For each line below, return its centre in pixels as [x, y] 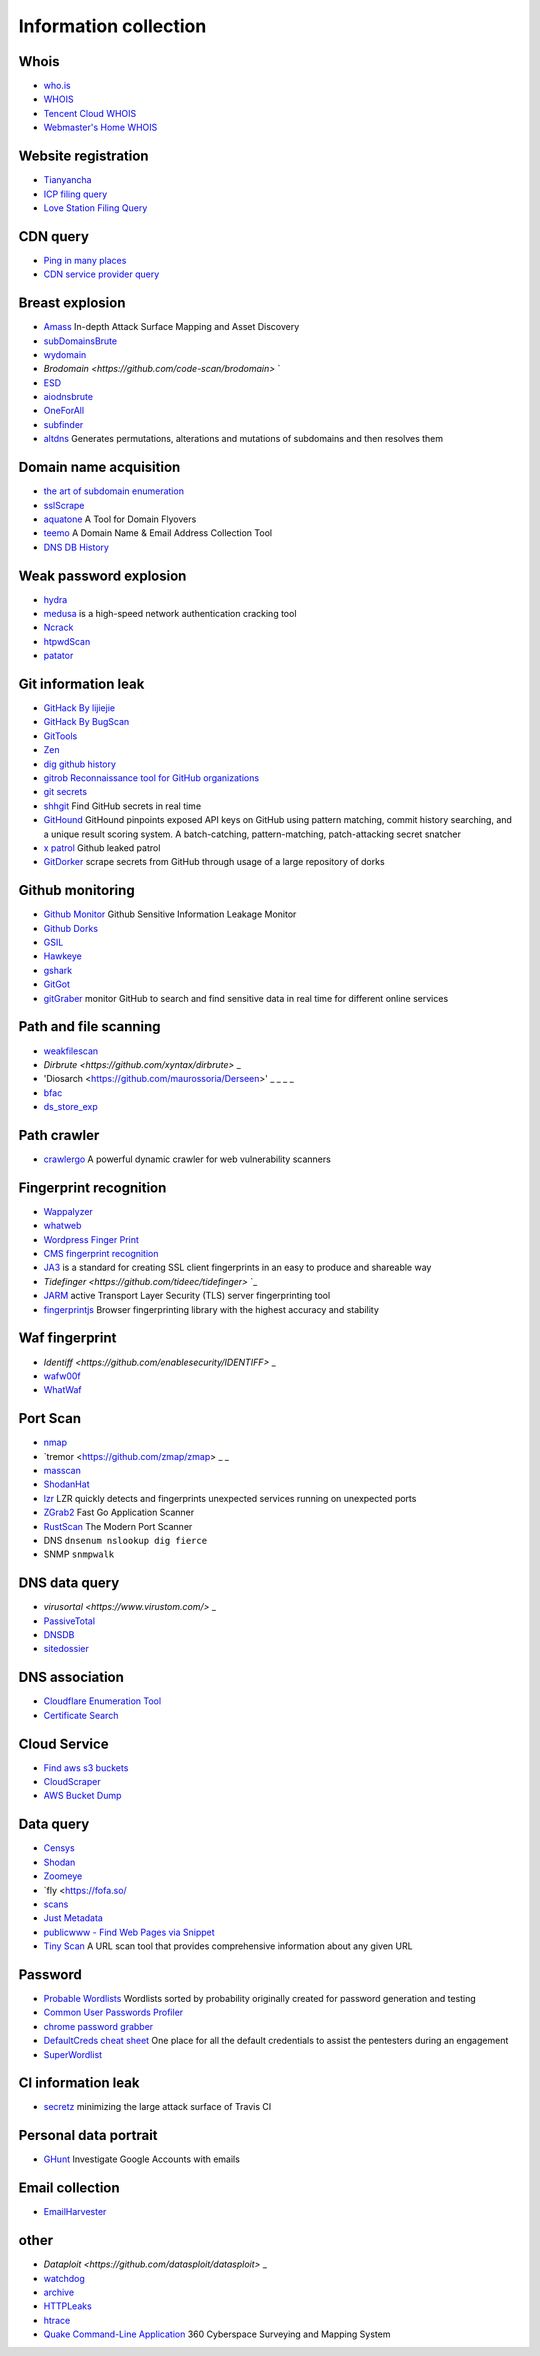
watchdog [64, 2278]
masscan [62, 1471]
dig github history [80, 764]
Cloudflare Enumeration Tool [102, 1701]
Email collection [69, 2188]
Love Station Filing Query [95, 207]
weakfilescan [71, 1051]
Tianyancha [67, 180]
